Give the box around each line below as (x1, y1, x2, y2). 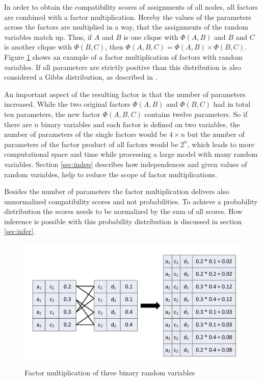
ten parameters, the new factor (4, 108, 100, 119)
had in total (213, 99, 251, 109)
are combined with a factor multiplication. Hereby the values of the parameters (4, 11, 251, 22)
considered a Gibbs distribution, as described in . (4, 72, 158, 82)
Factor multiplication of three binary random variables (24, 367, 195, 378)
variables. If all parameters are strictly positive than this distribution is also (4, 61, 241, 72)
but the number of (187, 129, 245, 139)
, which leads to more (187, 138, 254, 149)
